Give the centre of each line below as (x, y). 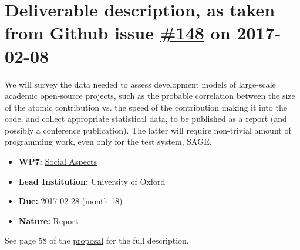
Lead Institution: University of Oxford (92, 181)
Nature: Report (48, 220)
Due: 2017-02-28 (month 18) (70, 201)
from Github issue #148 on (118, 33)
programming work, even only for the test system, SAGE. (108, 141)
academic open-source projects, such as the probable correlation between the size (150, 96)
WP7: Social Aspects (58, 161)
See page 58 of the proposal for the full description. (97, 240)
